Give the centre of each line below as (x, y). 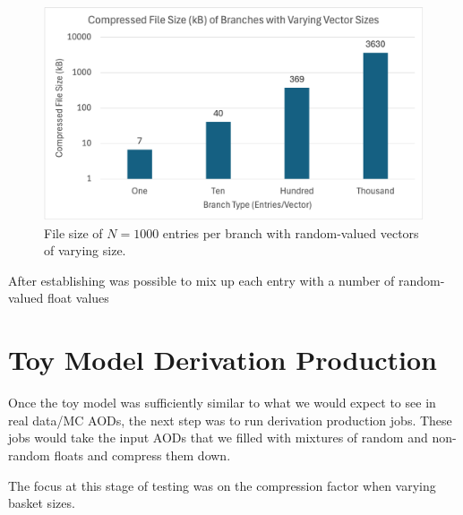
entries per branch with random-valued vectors (291, 232)
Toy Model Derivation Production (223, 360)
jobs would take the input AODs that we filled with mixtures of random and (218, 438)
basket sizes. (42, 503)
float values (78, 298)
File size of (73, 232)
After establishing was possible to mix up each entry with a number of (201, 280)
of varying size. (85, 250)
